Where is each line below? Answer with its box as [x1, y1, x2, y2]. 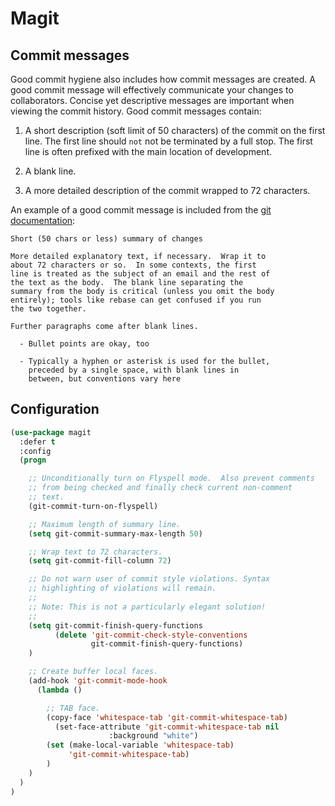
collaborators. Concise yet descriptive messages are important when [10, 95, 295, 106]
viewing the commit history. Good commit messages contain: [10, 105, 262, 117]
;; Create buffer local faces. [28, 667, 159, 677]
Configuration [10, 401, 100, 418]
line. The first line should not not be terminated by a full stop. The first [24, 135, 313, 147]
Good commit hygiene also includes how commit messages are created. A [10, 73, 316, 85]
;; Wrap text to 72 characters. [28, 547, 163, 557]
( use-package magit [10, 427, 92, 437]
